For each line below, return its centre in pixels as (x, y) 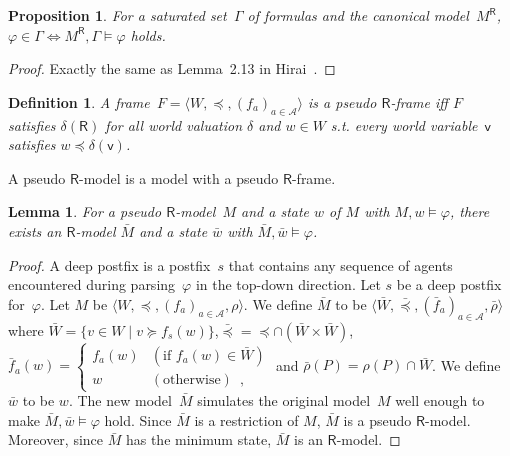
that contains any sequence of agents (340, 264)
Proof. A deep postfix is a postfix (109, 264)
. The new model (120, 400)
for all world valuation (174, 124)
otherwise (191, 379)
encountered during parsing (92, 284)
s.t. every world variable (404, 124)
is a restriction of (246, 419)
